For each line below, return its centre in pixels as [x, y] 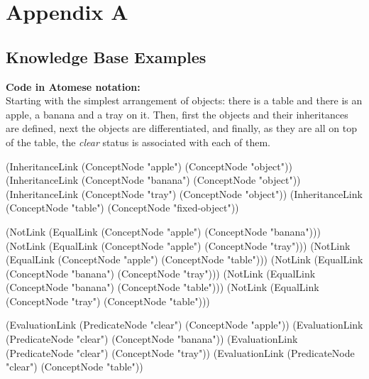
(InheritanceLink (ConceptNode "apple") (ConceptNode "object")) [149, 166]
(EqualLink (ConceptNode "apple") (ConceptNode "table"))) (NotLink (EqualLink [184, 259]
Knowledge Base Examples [106, 56]
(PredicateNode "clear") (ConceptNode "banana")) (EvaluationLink [152, 339]
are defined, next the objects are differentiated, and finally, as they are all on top [181, 128]
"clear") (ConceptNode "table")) [75, 367]
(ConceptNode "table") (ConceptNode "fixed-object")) [122, 208]
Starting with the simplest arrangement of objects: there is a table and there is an [184, 100]
